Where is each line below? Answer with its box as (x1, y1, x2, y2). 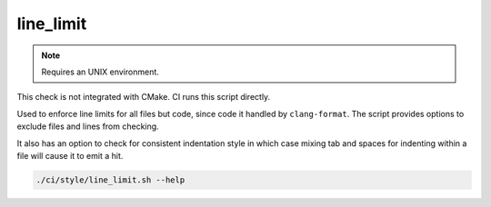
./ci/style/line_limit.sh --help (35, 174, 185, 185)
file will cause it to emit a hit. (16, 150, 124, 161)
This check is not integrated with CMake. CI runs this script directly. (16, 92, 271, 103)
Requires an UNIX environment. (41, 66, 159, 77)
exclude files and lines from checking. (16, 121, 159, 132)
